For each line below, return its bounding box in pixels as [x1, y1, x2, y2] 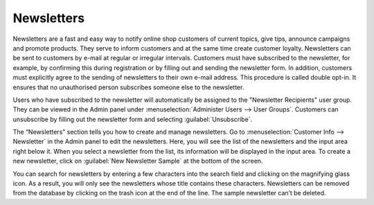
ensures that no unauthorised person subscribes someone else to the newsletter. [12, 83, 244, 91]
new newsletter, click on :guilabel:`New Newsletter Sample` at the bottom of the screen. [12, 157, 263, 166]
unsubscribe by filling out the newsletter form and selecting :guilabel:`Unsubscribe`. [12, 115, 253, 123]
